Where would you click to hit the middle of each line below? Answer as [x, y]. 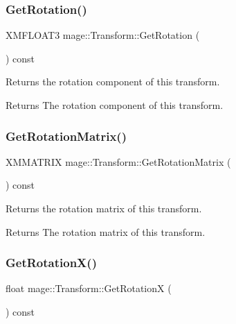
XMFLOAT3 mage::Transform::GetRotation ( [103, 35]
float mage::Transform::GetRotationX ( [89, 288]
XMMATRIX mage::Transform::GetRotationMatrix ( [118, 161]
